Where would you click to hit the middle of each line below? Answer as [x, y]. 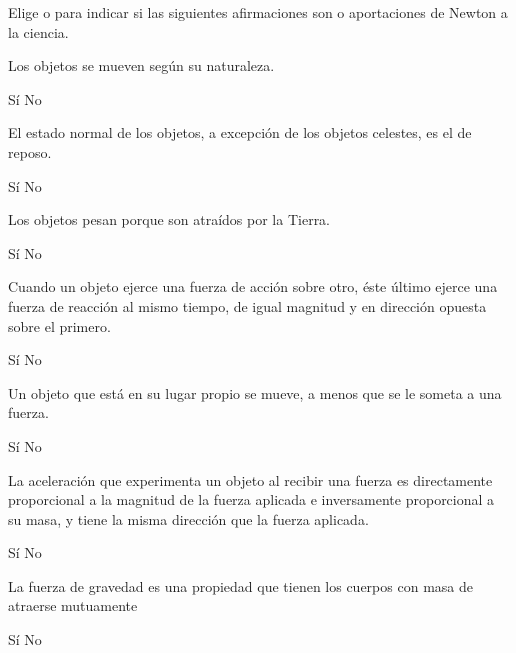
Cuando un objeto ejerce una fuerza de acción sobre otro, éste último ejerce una [253, 286]
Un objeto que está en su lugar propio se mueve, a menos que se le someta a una [255, 392]
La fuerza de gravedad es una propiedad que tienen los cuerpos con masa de [240, 585]
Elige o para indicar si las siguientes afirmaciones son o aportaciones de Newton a [258, 12]
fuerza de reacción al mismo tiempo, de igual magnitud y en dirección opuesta [247, 305]
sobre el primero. [59, 325]
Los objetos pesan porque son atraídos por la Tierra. [169, 219]
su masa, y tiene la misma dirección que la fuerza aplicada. [188, 518]
